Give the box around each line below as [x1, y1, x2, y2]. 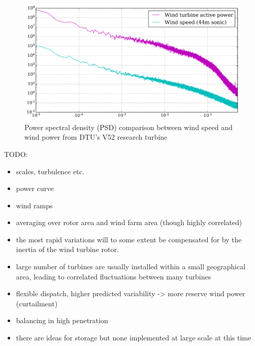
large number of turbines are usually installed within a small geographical [16, 261, 246, 272]
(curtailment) [16, 298, 58, 308]
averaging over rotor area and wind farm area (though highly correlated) [16, 217, 242, 228]
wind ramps [16, 200, 53, 210]
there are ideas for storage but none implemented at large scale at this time [16, 332, 251, 343]
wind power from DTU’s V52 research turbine [24, 132, 168, 142]
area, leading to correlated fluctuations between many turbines [16, 271, 211, 281]
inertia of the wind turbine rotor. [16, 244, 119, 255]
